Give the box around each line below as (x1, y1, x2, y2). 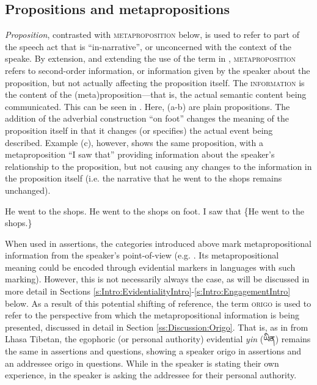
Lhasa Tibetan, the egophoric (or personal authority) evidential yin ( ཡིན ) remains (5, 332, 311, 345)
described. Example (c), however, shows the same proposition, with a (5, 136, 264, 148)
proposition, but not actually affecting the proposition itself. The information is (5, 76, 305, 89)
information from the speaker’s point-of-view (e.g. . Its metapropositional (5, 249, 279, 262)
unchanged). (5, 183, 51, 196)
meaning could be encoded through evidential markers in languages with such (5, 260, 296, 273)
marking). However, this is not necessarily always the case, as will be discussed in (5, 273, 310, 285)
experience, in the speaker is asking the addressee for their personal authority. (5, 369, 297, 381)
